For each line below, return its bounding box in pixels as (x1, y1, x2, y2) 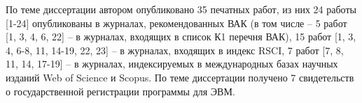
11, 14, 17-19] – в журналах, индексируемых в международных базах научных (6, 56, 338, 71)
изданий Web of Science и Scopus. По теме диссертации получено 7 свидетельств (6, 70, 354, 84)
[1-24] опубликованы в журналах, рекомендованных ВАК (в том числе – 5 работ (6, 15, 347, 30)
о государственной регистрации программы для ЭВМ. (6, 84, 235, 98)
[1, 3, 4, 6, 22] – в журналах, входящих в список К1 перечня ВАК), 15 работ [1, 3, (6, 29, 356, 44)
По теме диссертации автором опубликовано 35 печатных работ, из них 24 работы (6, 2, 356, 16)
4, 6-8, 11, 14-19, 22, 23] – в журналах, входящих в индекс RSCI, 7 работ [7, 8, (6, 42, 344, 57)
